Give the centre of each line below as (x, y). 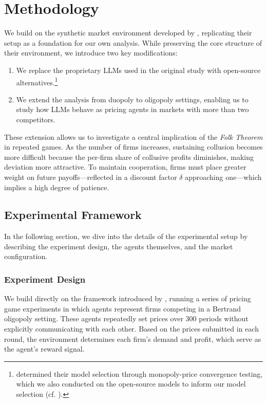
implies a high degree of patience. (57, 187)
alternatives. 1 (37, 81)
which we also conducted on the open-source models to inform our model (131, 384)
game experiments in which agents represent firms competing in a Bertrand (123, 308)
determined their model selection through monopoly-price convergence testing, (139, 373)
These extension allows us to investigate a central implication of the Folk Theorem (133, 136)
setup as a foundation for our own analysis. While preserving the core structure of (133, 42)
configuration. (26, 256)
